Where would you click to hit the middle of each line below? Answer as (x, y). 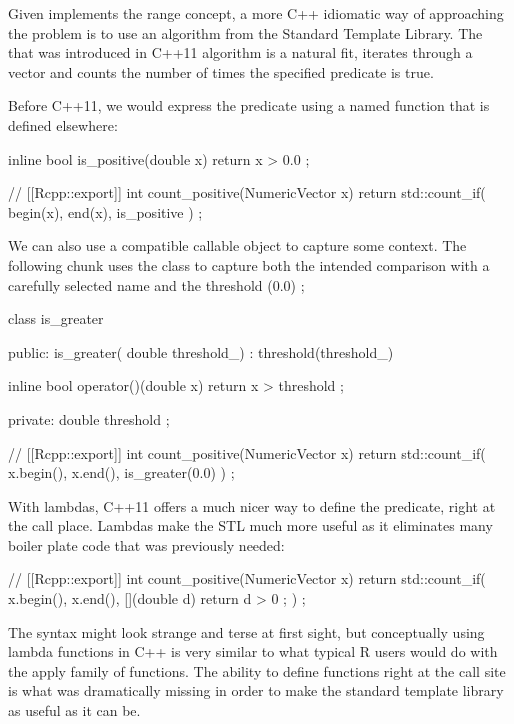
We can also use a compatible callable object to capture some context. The (237, 245)
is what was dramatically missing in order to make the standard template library (256, 690)
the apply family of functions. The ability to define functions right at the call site (257, 670)
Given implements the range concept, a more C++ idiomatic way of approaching (256, 13)
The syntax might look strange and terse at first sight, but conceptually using (246, 631)
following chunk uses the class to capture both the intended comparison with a (249, 264)
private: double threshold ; (89, 418)
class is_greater (56, 318)
